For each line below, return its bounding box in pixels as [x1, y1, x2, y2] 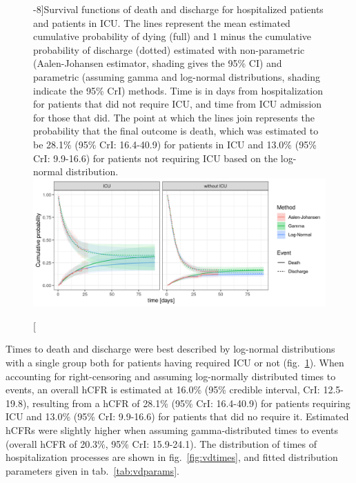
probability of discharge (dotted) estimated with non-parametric [33, 42, 305, 57]
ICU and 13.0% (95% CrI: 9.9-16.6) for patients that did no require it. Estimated [6, 409, 349, 424]
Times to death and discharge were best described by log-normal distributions [6, 342, 335, 356]
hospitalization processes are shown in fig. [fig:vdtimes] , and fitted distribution [6, 450, 338, 464]
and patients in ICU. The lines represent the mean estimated [33, 15, 290, 30]
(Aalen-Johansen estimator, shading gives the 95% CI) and [33, 56, 282, 70]
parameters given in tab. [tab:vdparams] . [6, 463, 179, 477]
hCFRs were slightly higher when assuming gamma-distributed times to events [6, 422, 339, 437]
